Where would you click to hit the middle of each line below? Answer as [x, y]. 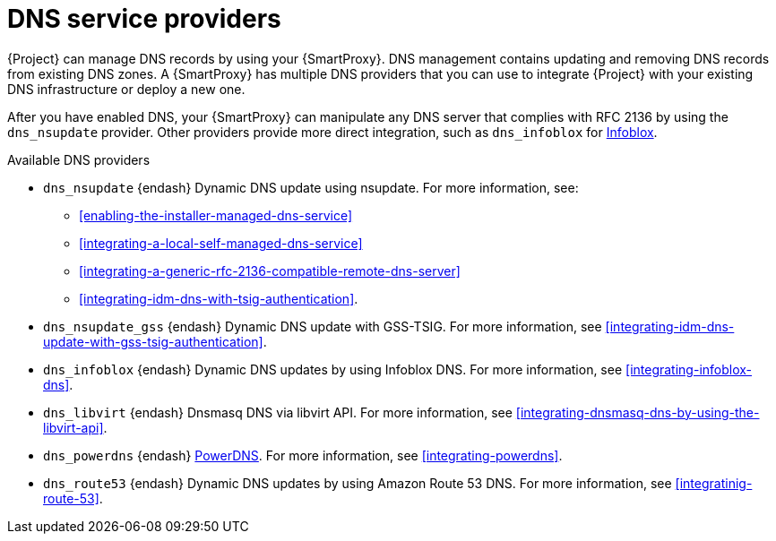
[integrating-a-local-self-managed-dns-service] [221, 243]
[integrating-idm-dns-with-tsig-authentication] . [219, 298]
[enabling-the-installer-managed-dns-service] [216, 215]
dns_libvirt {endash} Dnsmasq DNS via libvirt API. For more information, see [278, 412]
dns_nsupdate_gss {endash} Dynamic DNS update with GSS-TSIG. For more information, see [323, 326]
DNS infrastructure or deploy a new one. [126, 89]
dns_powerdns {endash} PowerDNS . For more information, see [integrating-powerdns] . [303, 455]
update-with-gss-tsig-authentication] [153, 341]
